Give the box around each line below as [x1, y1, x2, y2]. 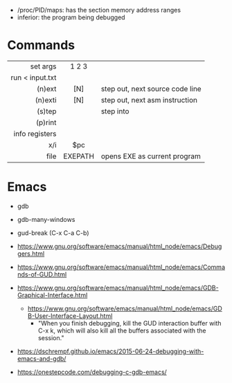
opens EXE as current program [100, 151, 201, 161]
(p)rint [35, 118, 57, 127]
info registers [13, 129, 57, 138]
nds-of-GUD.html [17, 270, 67, 279]
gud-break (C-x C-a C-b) [17, 228, 89, 237]
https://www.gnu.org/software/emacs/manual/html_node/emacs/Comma [17, 263, 225, 271]
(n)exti [35, 95, 57, 104]
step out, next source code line [100, 84, 202, 93]
